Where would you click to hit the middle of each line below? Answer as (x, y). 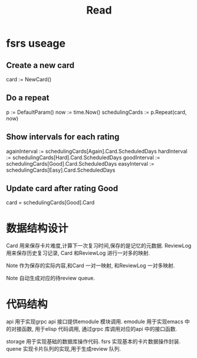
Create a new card (40, 65)
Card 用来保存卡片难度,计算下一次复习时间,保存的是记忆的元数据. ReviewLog (99, 246)
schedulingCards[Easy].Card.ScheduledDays (61, 170)
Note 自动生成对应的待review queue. (51, 278)
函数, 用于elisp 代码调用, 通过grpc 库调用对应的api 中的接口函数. (99, 329)
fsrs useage (36, 43)
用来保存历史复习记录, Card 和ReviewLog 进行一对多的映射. (78, 253)
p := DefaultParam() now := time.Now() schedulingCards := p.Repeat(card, (96, 112)
